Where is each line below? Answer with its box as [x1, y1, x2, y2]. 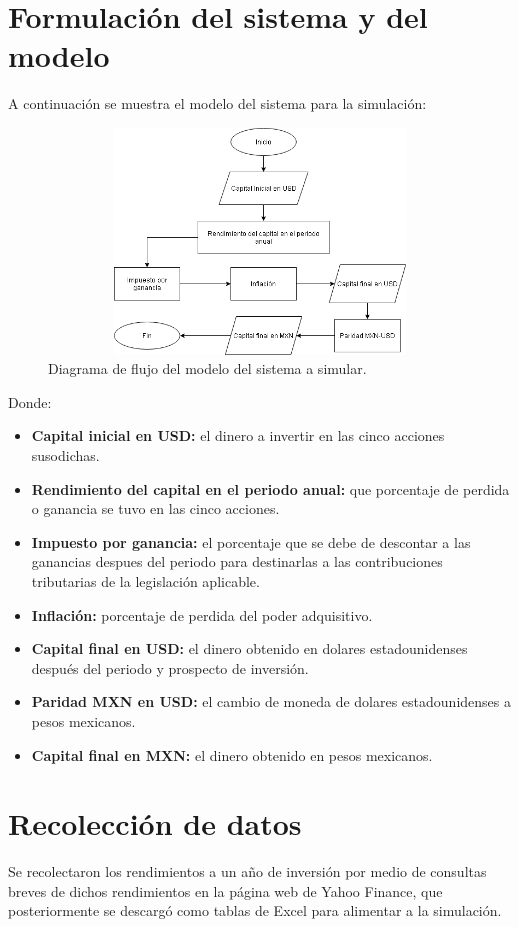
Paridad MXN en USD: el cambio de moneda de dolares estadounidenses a [31, 691, 511, 712]
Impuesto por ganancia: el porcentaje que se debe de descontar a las [31, 531, 471, 552]
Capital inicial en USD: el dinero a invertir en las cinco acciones [31, 425, 445, 446]
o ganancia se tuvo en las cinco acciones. [31, 498, 280, 519]
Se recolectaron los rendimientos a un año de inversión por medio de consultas [8, 861, 487, 882]
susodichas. [31, 445, 100, 466]
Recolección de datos [8, 803, 302, 844]
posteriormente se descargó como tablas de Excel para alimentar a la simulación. [8, 900, 502, 921]
